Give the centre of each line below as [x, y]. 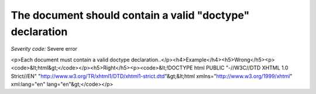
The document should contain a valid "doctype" [130, 15]
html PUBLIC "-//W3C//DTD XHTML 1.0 [241, 68]
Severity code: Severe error [44, 49]
